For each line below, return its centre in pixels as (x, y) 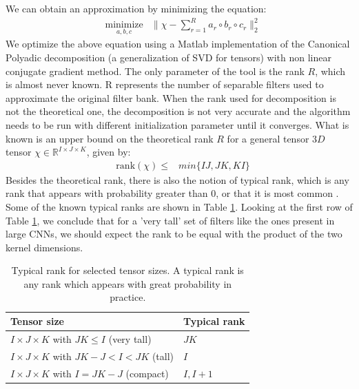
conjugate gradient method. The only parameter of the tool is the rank (155, 71)
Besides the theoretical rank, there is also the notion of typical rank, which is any (177, 179)
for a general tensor (268, 138)
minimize (124, 25)
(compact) (147, 373)
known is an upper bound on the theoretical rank (110, 138)
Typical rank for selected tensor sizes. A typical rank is (127, 270)
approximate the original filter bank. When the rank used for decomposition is (171, 97)
